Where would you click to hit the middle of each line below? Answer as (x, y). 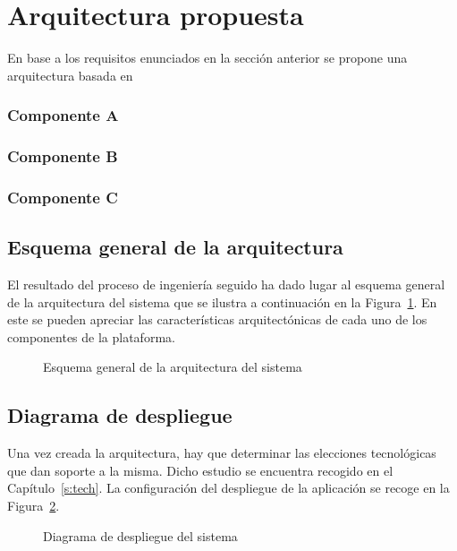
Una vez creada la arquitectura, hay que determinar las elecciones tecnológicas (222, 453)
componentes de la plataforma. (91, 336)
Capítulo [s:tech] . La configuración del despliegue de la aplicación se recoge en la (228, 488)
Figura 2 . (34, 505)
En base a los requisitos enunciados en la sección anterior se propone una (207, 58)
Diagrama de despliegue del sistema (140, 535)
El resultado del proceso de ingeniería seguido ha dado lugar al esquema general (226, 284)
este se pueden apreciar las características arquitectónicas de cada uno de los (217, 319)
